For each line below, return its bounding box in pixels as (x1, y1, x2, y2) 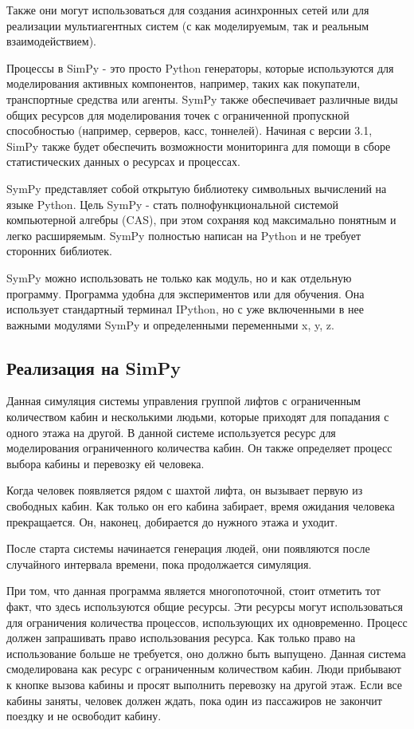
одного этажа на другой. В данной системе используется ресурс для (6, 424, 336, 440)
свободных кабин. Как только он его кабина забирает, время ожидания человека (6, 498, 395, 514)
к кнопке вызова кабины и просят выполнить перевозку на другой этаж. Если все (6, 676, 403, 692)
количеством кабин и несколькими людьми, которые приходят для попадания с (6, 408, 389, 425)
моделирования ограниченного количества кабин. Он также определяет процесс (6, 439, 393, 456)
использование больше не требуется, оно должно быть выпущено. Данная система (6, 644, 406, 661)
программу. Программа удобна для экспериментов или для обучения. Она (6, 285, 365, 301)
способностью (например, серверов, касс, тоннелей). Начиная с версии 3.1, (6, 122, 373, 139)
